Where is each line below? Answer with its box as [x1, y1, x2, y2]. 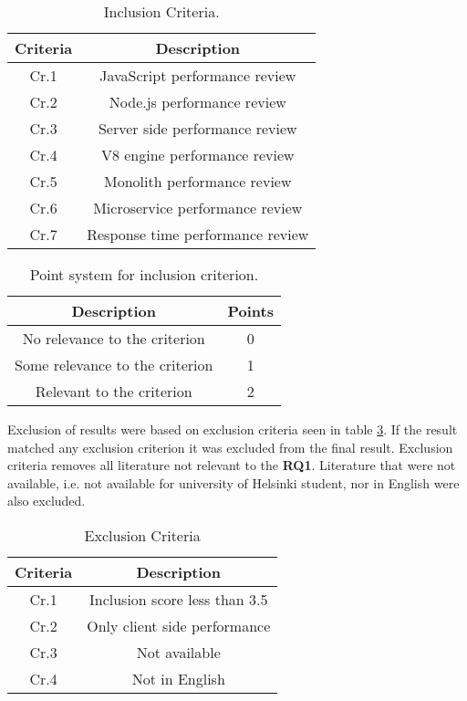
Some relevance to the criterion [15, 354, 213, 375]
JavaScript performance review [99, 65, 296, 86]
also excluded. [7, 491, 86, 510]
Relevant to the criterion [35, 381, 192, 402]
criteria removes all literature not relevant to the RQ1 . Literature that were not [7, 455, 456, 475]
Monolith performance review [104, 171, 292, 192]
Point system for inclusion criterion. [29, 264, 259, 285]
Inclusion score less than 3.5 [88, 588, 268, 610]
